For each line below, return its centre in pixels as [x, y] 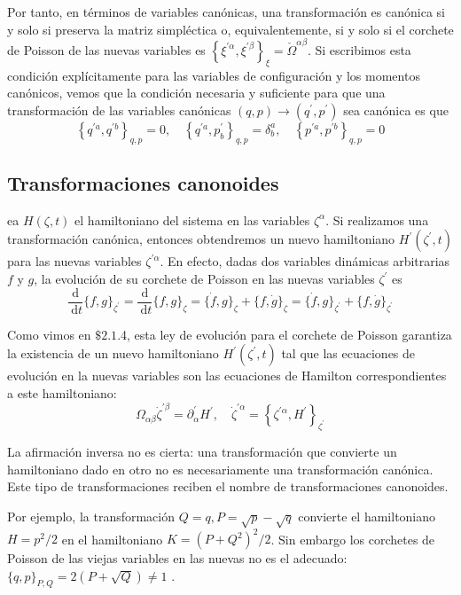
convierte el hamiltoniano [367, 516]
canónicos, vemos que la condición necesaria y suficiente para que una [196, 93]
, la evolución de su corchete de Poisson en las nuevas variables [204, 279]
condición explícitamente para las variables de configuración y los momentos [214, 75]
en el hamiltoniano [112, 539]
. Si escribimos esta [359, 49]
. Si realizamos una [377, 219]
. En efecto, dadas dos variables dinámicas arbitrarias [305, 261]
